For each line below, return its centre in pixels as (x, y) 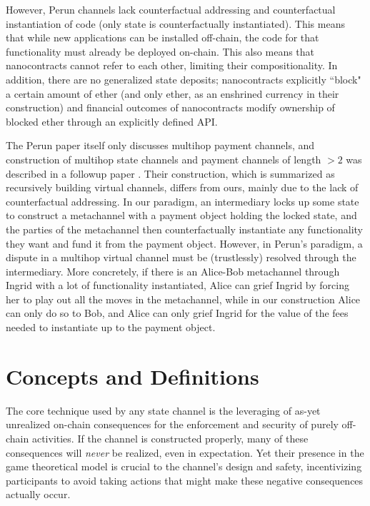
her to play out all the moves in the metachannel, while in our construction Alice (183, 299)
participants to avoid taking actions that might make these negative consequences (185, 480)
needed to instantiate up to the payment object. (111, 327)
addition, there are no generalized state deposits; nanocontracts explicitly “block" (184, 79)
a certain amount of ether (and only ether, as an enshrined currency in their (172, 93)
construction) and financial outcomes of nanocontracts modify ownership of (170, 107)
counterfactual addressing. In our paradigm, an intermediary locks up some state (182, 201)
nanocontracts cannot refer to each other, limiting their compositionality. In (172, 65)
